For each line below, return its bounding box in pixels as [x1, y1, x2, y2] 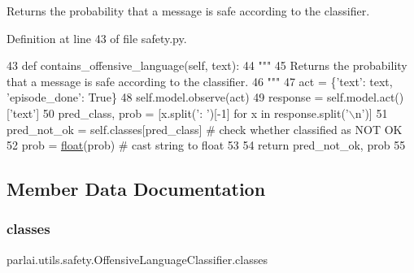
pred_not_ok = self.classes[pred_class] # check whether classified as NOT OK [7, 120, 403, 137]
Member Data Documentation [7, 176, 266, 201]
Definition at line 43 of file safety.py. [7, 29, 187, 46]
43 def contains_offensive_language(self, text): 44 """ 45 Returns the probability [7, 57, 407, 74]
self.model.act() [327, 89, 404, 106]
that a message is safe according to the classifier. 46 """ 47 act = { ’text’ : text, [7, 72, 393, 89]
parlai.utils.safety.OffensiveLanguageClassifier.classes [7, 250, 268, 267]
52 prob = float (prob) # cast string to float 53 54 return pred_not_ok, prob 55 [7, 136, 406, 154]
